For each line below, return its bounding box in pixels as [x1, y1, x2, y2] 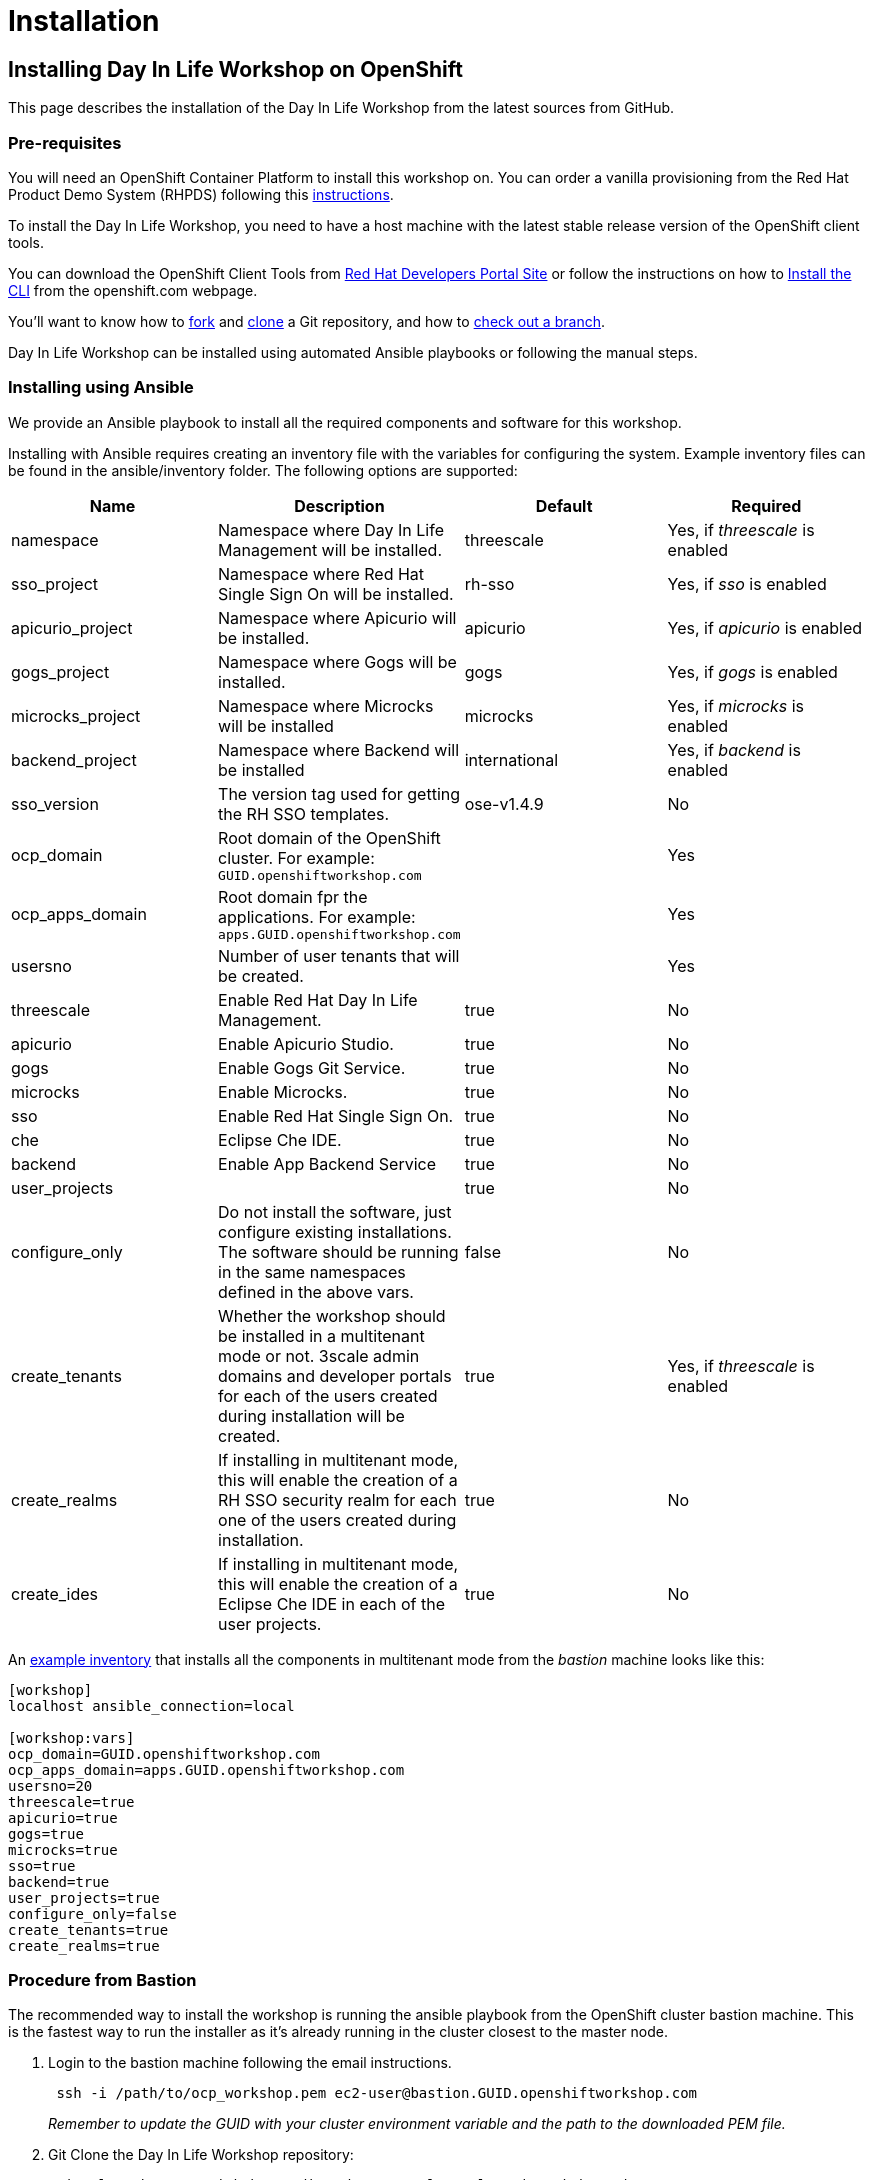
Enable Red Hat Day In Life [218, 989, 418, 1010]
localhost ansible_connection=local [8, 1697, 295, 1714]
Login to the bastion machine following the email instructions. [48, 2054, 452, 2072]
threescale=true [8, 1793, 135, 1810]
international [464, 749, 559, 770]
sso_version [11, 793, 99, 814]
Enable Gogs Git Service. [218, 1057, 406, 1078]
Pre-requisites [8, 132, 122, 153]
